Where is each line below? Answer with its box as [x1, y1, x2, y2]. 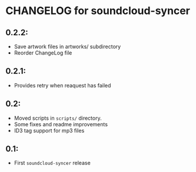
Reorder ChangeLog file [14, 49, 72, 56]
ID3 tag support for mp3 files [14, 127, 85, 134]
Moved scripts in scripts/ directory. [14, 114, 102, 122]
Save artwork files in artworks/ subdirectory [14, 43, 121, 50]
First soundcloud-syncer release [14, 160, 91, 167]
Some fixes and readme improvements [14, 120, 108, 127]
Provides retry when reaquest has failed [14, 82, 111, 89]
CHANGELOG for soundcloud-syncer [5, 4, 191, 18]
